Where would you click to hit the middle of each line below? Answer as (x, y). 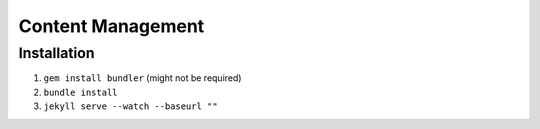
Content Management (111, 26)
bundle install (81, 92)
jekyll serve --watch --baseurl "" (131, 106)
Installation (56, 53)
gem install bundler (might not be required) (142, 78)
